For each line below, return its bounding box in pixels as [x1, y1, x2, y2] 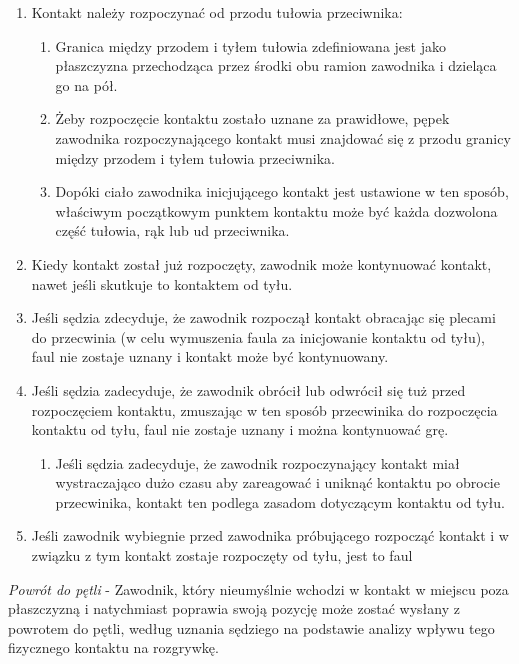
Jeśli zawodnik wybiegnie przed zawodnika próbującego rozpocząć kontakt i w [31, 525, 509, 546]
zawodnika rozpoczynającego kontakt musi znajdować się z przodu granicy [55, 127, 511, 148]
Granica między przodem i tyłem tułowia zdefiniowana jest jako [55, 35, 446, 56]
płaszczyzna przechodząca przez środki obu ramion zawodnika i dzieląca [55, 55, 497, 76]
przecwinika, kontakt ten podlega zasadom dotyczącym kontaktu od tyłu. [55, 491, 505, 512]
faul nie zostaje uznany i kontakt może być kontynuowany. [31, 346, 389, 367]
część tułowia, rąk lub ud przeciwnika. [55, 220, 290, 241]
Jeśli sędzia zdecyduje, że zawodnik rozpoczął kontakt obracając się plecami [31, 307, 496, 328]
